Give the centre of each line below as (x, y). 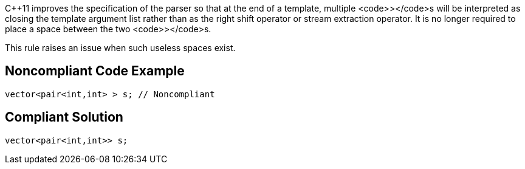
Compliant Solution (64, 117)
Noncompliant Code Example (95, 71)
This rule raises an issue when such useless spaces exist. (120, 48)
